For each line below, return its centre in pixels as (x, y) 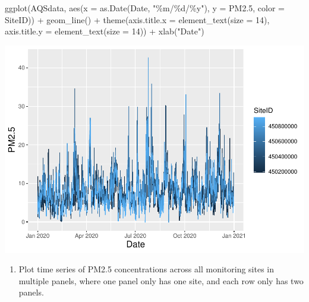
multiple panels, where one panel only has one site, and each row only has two (161, 280)
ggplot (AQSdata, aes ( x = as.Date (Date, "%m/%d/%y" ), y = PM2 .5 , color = (145, 8)
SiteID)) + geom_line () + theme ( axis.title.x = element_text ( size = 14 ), (137, 19)
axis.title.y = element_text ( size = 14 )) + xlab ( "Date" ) (105, 31)
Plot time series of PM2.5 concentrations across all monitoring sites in (146, 269)
